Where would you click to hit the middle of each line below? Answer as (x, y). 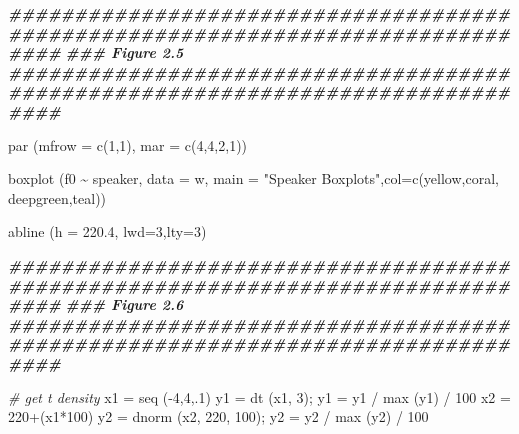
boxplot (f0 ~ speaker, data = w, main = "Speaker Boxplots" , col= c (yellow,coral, (253, 178)
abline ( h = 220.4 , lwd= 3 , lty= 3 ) (107, 231)
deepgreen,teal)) (57, 197)
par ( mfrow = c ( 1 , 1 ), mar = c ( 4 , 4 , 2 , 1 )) (128, 144)
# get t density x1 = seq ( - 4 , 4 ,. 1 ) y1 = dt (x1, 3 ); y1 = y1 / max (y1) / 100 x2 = (259, 396)
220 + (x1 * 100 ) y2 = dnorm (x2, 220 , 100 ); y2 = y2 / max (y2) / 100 (218, 416)
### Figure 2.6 (124, 304)
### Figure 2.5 (124, 52)
